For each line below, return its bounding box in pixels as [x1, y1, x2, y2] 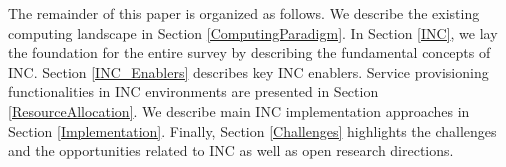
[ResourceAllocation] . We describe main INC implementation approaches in [8, 100, 470, 121]
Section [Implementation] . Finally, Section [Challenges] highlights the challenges [8, 120, 497, 141]
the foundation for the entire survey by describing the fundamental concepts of [8, 42, 491, 63]
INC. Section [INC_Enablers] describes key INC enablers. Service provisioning [8, 61, 489, 82]
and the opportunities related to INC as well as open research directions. [8, 140, 454, 161]
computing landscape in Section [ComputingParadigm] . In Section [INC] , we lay [8, 22, 498, 43]
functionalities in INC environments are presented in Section [8, 81, 379, 102]
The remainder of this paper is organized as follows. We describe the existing [8, 3, 480, 23]
